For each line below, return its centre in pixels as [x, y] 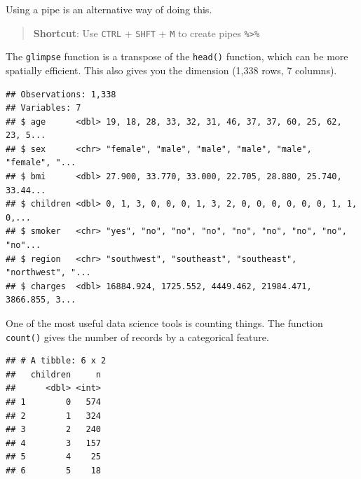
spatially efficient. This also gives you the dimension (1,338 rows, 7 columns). [171, 70]
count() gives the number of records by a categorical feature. [137, 336]
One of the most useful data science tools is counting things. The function [164, 323]
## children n [54, 374]
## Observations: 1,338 [61, 94]
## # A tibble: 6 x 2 [56, 361]
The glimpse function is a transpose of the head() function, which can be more [177, 56]
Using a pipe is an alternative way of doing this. [109, 9]
